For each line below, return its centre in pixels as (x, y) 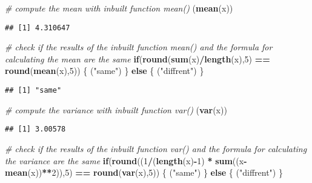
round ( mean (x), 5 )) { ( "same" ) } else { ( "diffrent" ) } (105, 71)
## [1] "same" (33, 91)
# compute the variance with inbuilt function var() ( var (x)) (116, 109)
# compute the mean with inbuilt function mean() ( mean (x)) (119, 8)
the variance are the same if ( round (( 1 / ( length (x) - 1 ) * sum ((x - (126, 160)
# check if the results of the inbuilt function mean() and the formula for (139, 47)
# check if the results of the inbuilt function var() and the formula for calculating (156, 148)
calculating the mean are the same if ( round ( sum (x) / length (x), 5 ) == (138, 58)
